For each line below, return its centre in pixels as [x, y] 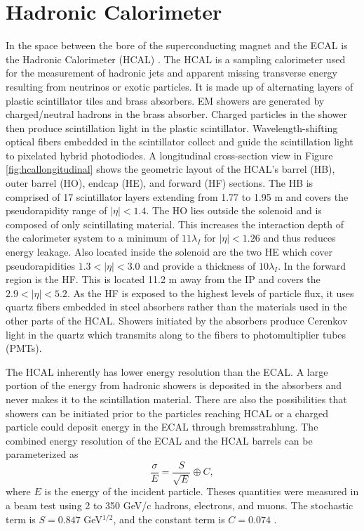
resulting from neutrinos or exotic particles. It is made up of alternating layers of [180, 86]
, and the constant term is [169, 519]
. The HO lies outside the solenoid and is [234, 210]
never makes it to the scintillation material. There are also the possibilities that [176, 399]
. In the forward [312, 265]
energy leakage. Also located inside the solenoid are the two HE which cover [169, 252]
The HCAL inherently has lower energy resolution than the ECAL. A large [167, 371]
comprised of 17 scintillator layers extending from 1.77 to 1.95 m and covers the [177, 196]
